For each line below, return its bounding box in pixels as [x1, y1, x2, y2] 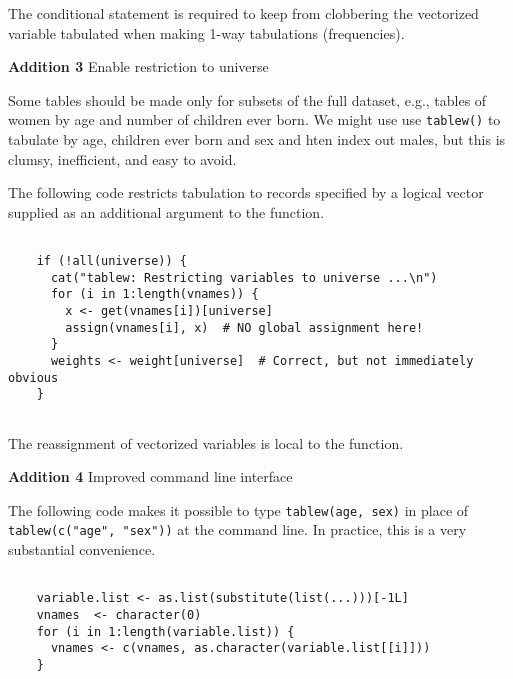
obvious [8, 370, 59, 385]
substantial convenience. [8, 539, 156, 560]
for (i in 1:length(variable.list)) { [36, 624, 295, 639]
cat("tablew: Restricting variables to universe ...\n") [50, 270, 438, 285]
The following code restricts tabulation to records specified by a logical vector [8, 182, 484, 203]
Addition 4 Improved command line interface [8, 466, 293, 487]
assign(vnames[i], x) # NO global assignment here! [65, 320, 424, 335]
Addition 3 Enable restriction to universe [8, 56, 269, 77]
